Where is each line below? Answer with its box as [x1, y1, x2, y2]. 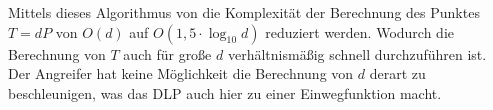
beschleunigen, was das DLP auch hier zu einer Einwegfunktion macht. [8, 82, 442, 103]
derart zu [369, 63, 426, 84]
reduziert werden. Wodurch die [265, 21, 454, 42]
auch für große [123, 43, 212, 64]
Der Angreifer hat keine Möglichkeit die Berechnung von [8, 63, 354, 84]
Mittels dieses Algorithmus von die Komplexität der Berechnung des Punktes [8, 2, 480, 22]
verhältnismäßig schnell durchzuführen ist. [227, 43, 487, 64]
